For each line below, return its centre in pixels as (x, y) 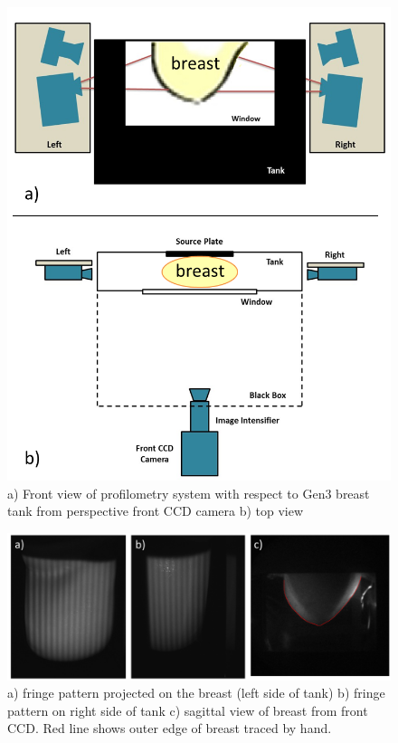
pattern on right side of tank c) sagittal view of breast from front (188, 710)
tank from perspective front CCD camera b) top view (156, 511)
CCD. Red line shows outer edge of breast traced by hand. (170, 728)
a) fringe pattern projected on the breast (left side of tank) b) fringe (196, 693)
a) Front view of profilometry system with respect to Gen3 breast (189, 493)
